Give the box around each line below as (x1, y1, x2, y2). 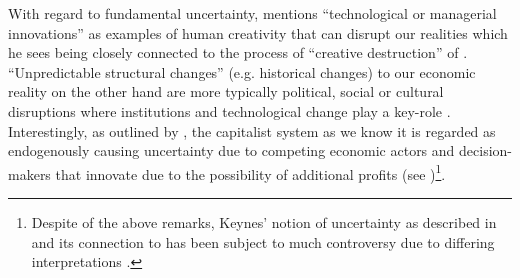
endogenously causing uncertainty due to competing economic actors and (8, 140, 455, 161)
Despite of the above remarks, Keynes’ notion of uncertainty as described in (31, 212, 497, 232)
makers (8, 163, 51, 184)
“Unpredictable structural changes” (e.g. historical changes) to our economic (8, 61, 476, 82)
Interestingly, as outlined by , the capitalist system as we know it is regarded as (8, 120, 496, 141)
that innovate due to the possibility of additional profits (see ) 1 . (55, 160, 446, 184)
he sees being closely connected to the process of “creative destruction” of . (8, 42, 468, 63)
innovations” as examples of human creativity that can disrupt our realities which (8, 22, 508, 43)
